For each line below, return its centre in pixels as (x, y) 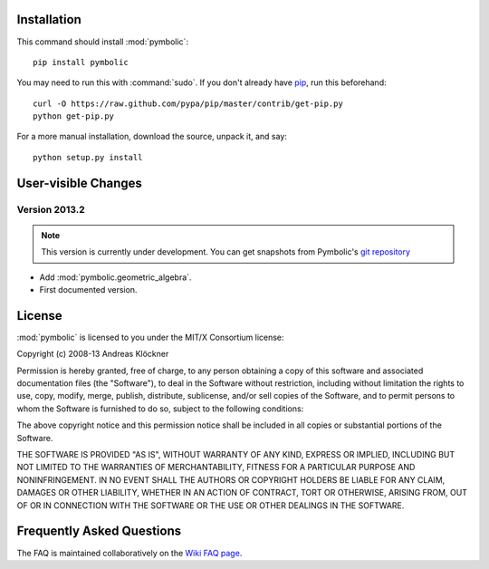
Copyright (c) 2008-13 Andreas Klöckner (93, 354)
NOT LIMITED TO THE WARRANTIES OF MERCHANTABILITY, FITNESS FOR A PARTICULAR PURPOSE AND (216, 468)
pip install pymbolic (81, 62)
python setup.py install (88, 157)
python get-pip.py (74, 116)
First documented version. (88, 289)
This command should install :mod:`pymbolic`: (103, 42)
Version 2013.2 (51, 209)
